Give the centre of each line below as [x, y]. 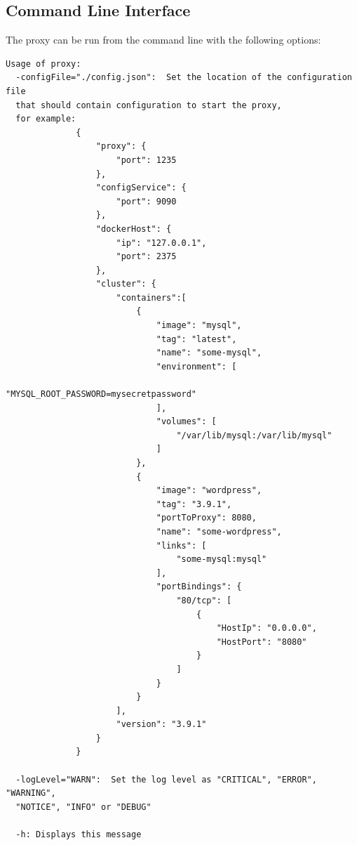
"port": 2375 [146, 257]
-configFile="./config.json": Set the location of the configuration [184, 78]
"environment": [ [196, 366]
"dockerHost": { [134, 229]
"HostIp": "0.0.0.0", [267, 628]
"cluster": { [126, 284]
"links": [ [181, 545]
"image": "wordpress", [209, 491]
